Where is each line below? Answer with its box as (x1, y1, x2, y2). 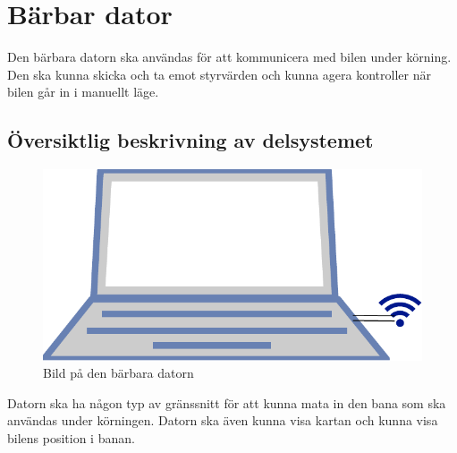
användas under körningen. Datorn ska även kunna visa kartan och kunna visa (7, 411, 438, 430)
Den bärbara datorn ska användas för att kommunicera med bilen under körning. (7, 47, 452, 66)
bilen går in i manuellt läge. (7, 82, 159, 101)
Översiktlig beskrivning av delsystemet (7, 126, 374, 154)
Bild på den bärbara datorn (43, 363, 194, 382)
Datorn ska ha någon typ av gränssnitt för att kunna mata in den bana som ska (7, 393, 446, 412)
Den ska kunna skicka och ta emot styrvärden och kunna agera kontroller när (7, 64, 431, 83)
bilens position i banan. (7, 429, 135, 448)
